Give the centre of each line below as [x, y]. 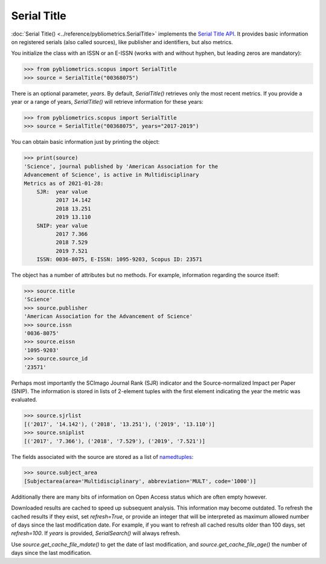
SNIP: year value [62, 226]
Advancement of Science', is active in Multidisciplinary [111, 175]
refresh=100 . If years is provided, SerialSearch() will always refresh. [96, 533]
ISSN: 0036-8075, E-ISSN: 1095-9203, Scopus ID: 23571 [119, 259]
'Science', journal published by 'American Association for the [121, 166]
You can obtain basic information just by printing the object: [85, 142]
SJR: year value [62, 191]
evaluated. [24, 400]
